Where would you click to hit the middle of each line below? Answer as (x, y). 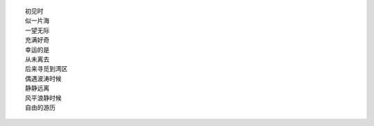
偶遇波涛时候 (43, 78)
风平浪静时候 (43, 98)
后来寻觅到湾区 (46, 69)
